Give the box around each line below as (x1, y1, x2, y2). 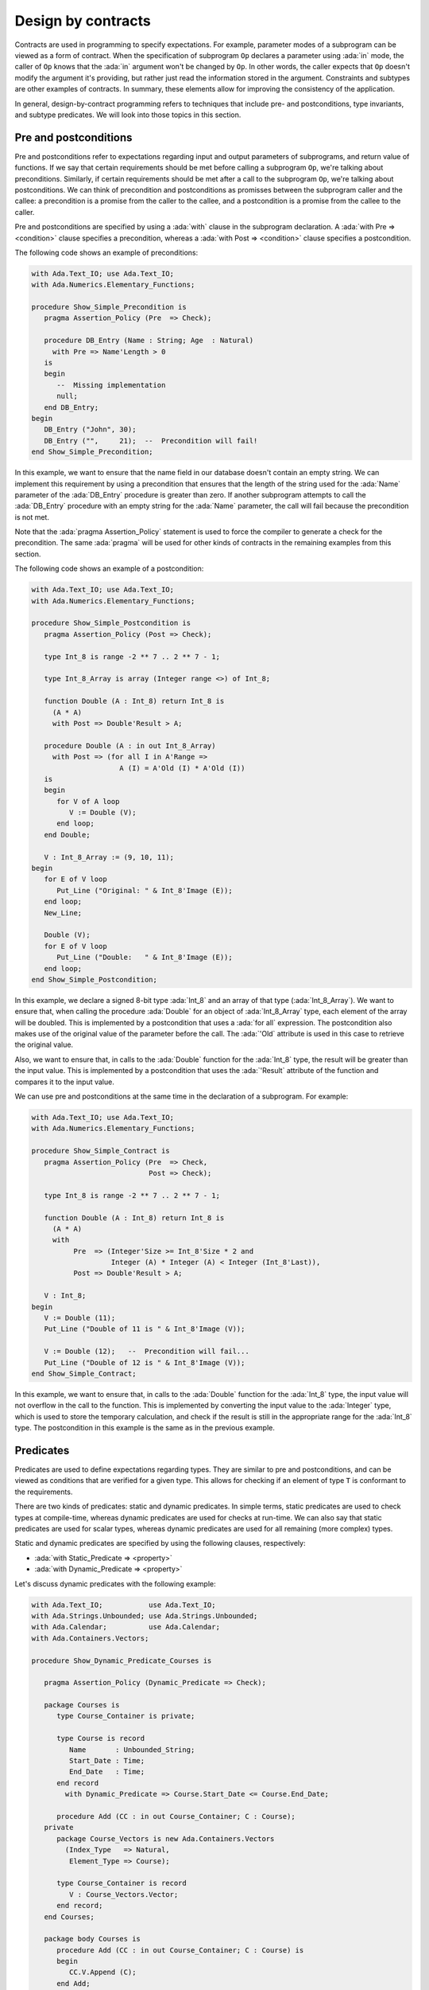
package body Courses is (44, 1934, 141, 1944)
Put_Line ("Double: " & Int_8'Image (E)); (56, 953, 234, 962)
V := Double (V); (68, 808, 137, 817)
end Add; (56, 1979, 91, 1988)
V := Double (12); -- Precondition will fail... (44, 1347, 249, 1356)
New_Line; (44, 908, 83, 917)
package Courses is (44, 1700, 120, 1710)
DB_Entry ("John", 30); (44, 425, 137, 434)
